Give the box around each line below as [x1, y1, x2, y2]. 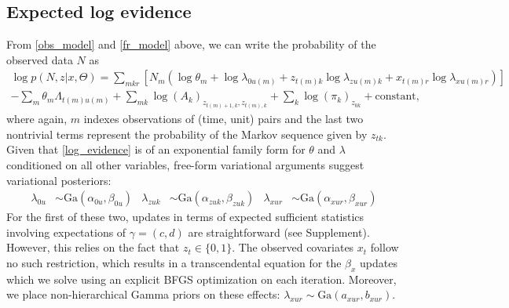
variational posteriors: [6, 172, 112, 188]
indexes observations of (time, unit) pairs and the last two [83, 111, 364, 127]
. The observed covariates [232, 239, 354, 255]
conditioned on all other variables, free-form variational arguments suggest [6, 156, 364, 172]
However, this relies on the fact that [6, 239, 180, 255]
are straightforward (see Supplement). [188, 223, 370, 240]
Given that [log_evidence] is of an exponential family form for [6, 141, 306, 158]
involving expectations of [6, 223, 126, 240]
